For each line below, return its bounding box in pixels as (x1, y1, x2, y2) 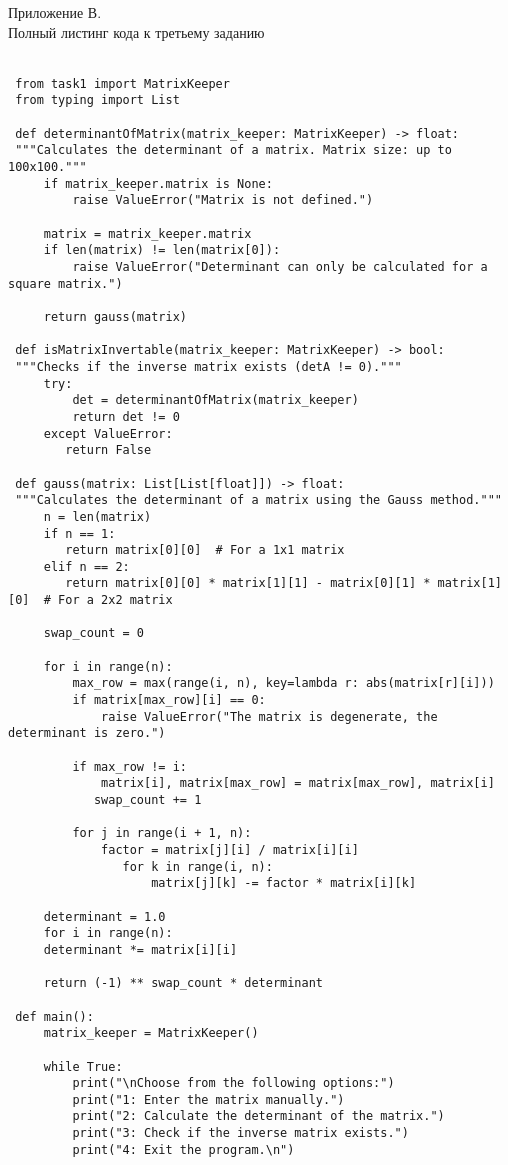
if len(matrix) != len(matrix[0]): (43, 243, 281, 258)
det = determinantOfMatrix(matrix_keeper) (72, 393, 359, 408)
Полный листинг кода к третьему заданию (8, 21, 265, 42)
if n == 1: (43, 526, 116, 541)
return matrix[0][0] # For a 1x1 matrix (65, 543, 345, 558)
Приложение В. (8, 2, 102, 22)
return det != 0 (72, 409, 180, 424)
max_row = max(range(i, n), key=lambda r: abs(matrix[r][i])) (72, 676, 495, 691)
